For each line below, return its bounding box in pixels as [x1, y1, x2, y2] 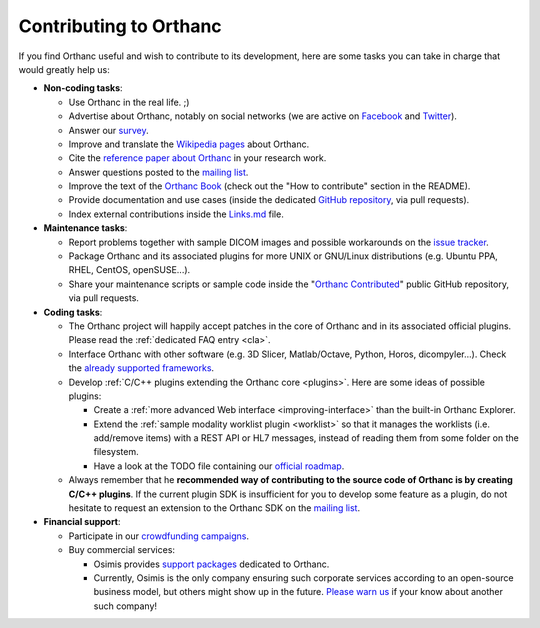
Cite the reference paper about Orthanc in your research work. [68, 152, 327, 164]
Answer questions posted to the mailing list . [68, 166, 249, 178]
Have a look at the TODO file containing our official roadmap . [93, 460, 345, 472]
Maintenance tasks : [43, 222, 128, 234]
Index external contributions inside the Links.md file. [68, 208, 284, 220]
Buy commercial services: [68, 544, 175, 556]
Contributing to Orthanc [18, 15, 222, 37]
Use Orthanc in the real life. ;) [68, 96, 190, 108]
